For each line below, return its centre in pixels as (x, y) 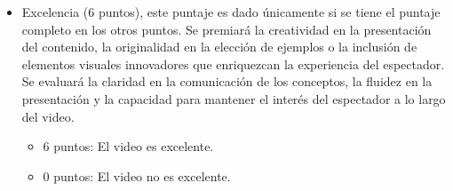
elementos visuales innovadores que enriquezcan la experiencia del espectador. (233, 64)
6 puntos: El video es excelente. (128, 146)
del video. (48, 116)
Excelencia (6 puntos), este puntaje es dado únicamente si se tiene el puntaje (231, 12)
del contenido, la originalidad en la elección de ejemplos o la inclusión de (219, 47)
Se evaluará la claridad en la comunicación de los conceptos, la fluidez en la (227, 81)
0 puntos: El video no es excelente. (137, 175)
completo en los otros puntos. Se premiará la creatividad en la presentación (226, 29)
